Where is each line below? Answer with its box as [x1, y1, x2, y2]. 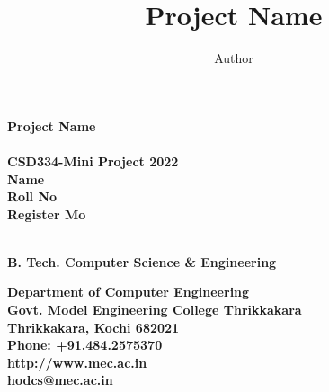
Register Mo [7, 204, 86, 223]
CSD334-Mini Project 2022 [7, 151, 179, 170]
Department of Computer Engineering [7, 282, 250, 301]
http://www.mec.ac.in [7, 352, 147, 371]
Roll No [7, 187, 58, 206]
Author [214, 49, 253, 67]
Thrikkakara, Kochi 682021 [7, 317, 180, 336]
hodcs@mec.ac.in [7, 370, 113, 389]
